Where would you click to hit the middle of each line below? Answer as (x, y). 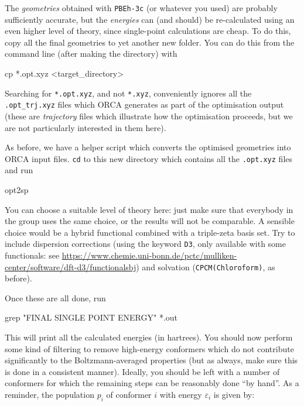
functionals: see (32, 255)
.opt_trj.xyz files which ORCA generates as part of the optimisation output (144, 104)
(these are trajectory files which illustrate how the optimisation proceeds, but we (149, 116)
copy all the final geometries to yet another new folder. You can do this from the (150, 42)
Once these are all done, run (55, 297)
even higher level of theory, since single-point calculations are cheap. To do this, (148, 31)
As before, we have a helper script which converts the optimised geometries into (148, 147)
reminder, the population (49, 394)
